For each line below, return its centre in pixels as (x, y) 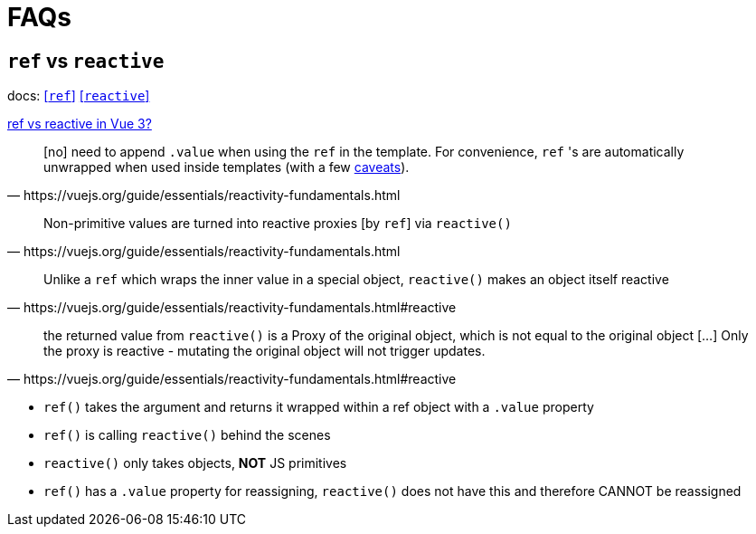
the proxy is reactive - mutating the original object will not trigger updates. (265, 351)
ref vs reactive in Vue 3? (80, 124)
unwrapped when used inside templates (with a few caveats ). (227, 167)
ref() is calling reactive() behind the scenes (187, 435)
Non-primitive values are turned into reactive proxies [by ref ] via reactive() (278, 224)
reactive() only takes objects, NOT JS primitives (195, 463)
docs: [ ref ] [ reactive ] (79, 96)
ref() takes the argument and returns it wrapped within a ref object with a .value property (319, 407)
